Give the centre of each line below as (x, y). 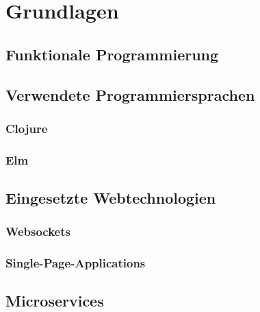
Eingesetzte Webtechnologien (111, 198)
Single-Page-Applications (76, 263)
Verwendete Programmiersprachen (130, 94)
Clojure (27, 128)
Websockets (38, 231)
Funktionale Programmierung (112, 54)
